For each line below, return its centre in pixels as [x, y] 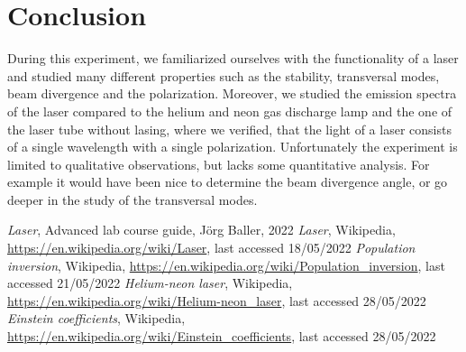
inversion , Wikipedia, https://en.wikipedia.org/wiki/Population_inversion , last [226, 265]
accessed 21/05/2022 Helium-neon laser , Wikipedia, [150, 283]
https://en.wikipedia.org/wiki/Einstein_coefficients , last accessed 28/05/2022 [222, 336]
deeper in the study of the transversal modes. [132, 199]
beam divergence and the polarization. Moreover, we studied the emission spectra [232, 93]
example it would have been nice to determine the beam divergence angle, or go [228, 182]
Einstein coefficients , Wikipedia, [96, 318]
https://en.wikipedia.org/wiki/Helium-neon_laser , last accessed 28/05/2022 [217, 300]
